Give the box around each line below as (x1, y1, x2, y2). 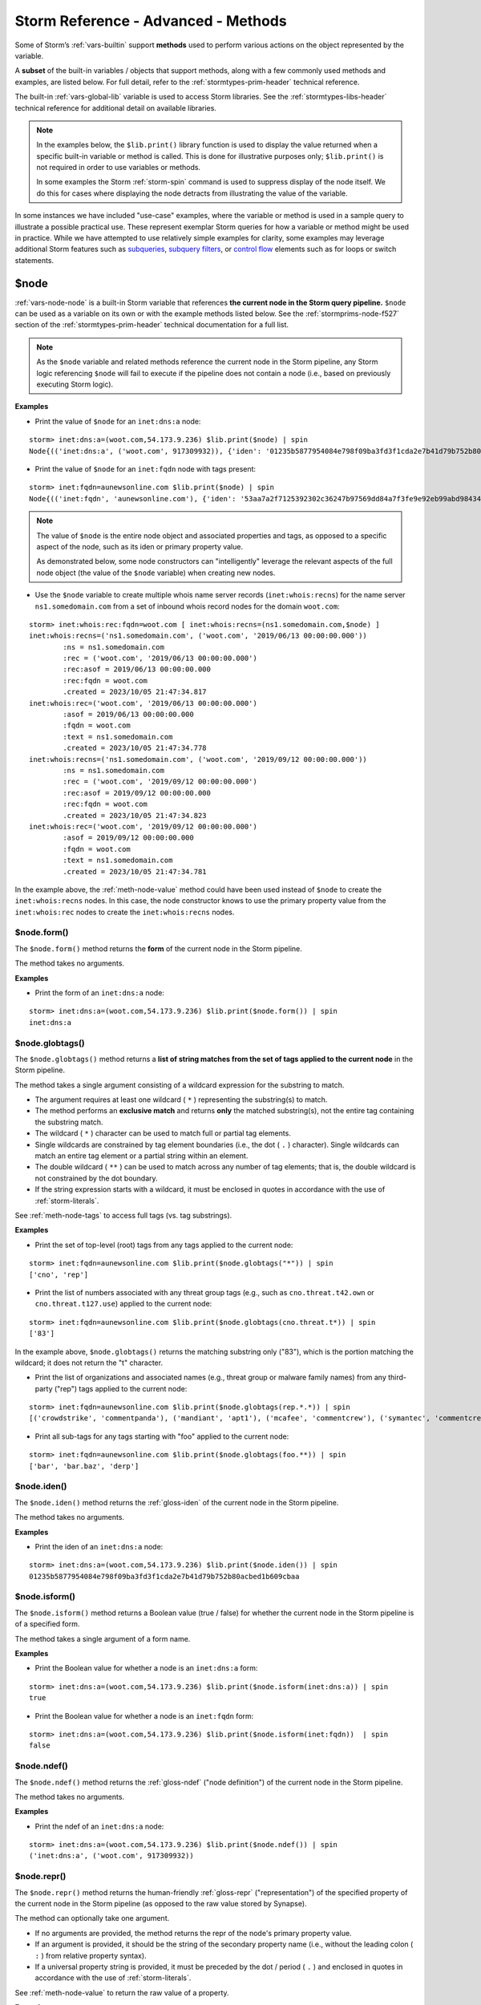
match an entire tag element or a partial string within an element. (34, 1151, 249, 1160)
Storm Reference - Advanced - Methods (14, 12, 288, 30)
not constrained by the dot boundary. (34, 1173, 158, 1183)
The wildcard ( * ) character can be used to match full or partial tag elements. (34, 1128, 292, 1138)
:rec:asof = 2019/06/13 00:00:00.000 (63, 665, 212, 674)
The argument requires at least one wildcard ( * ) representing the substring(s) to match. (34, 1095, 328, 1104)
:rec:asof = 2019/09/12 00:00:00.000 (63, 788, 212, 797)
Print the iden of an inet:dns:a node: (34, 1541, 164, 1551)
